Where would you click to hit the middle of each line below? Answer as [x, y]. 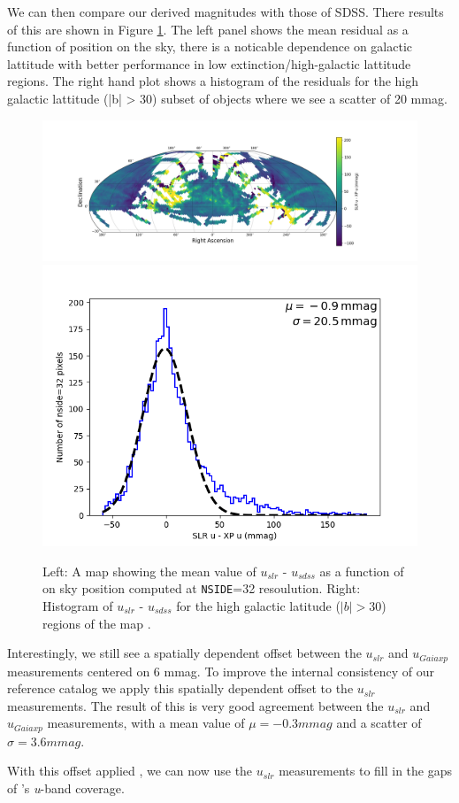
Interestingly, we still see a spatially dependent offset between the [184, 653]
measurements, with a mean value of [146, 723]
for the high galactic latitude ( [258, 606]
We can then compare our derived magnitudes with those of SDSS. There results [226, 12]
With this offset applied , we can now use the [130, 771]
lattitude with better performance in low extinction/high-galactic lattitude [209, 63]
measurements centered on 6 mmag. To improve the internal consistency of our [221, 671]
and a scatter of [379, 723]
